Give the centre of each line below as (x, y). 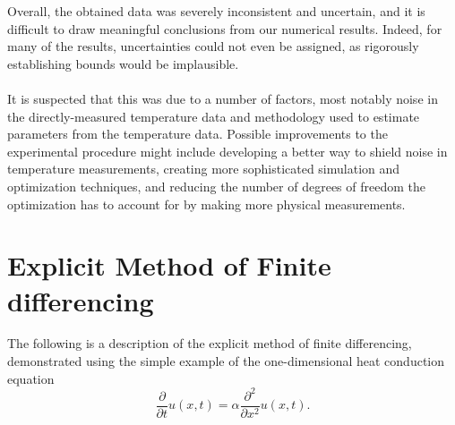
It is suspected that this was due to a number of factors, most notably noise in (223, 98)
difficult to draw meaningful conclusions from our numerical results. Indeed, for (225, 28)
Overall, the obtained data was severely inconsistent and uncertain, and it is (216, 11)
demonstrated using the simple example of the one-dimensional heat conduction (226, 361)
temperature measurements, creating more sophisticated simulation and (204, 169)
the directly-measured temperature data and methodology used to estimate (214, 116)
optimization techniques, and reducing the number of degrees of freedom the (216, 186)
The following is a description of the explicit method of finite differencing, (210, 343)
